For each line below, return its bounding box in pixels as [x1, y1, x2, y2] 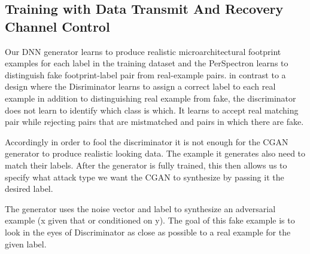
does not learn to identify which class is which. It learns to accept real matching [5, 103, 299, 116]
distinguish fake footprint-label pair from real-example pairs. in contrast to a [5, 68, 286, 81]
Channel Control [5, 17, 110, 35]
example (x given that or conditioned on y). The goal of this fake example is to [5, 214, 295, 227]
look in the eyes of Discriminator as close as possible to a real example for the [5, 225, 291, 238]
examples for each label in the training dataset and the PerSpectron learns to [5, 57, 288, 69]
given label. [5, 237, 47, 250]
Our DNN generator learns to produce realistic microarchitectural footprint [5, 45, 281, 57]
